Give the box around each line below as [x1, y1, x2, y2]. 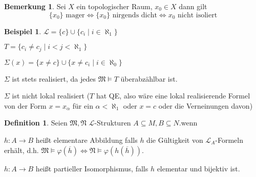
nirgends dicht [112, 11, 157, 19]
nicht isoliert [178, 11, 218, 19]
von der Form [4, 100, 47, 111]
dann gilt [179, 1, 207, 11]
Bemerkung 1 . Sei [4, 1, 66, 11]
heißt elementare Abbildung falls [35, 135, 138, 145]
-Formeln [215, 135, 243, 145]
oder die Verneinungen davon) [158, 100, 253, 111]
